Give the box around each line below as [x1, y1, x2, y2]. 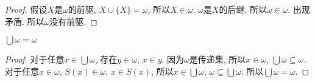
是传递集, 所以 [189, 53, 246, 66]
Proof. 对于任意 [5, 53, 65, 66]
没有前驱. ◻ [49, 15, 97, 27]
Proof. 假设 [5, 3, 48, 15]
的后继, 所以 [219, 3, 267, 15]
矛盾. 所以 [5, 15, 44, 27]
